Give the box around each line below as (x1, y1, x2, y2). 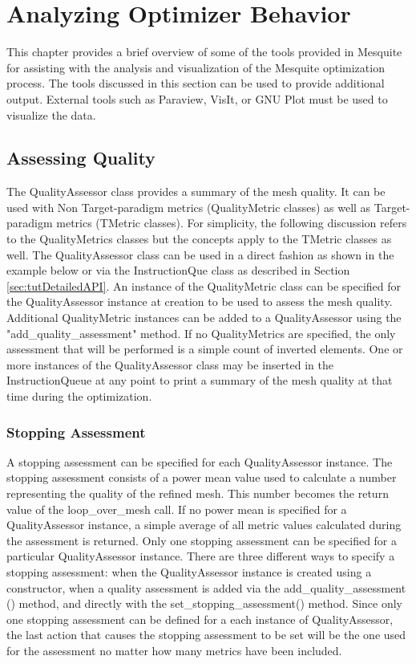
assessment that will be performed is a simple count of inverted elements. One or (6, 340, 403, 357)
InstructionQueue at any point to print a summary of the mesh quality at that (6, 372, 393, 389)
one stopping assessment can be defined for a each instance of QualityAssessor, (6, 610, 394, 627)
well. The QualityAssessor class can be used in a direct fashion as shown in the (6, 246, 394, 263)
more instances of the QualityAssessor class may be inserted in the (6, 356, 333, 373)
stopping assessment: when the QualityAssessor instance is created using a (6, 563, 372, 580)
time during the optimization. (6, 388, 152, 405)
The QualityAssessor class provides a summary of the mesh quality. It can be (6, 183, 386, 200)
